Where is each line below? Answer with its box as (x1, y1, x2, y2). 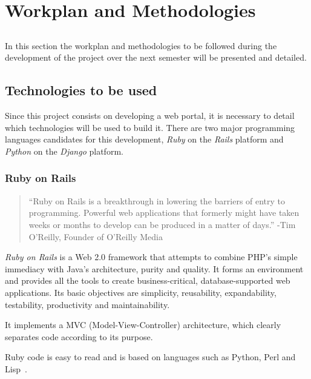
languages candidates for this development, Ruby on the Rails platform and (5, 133, 284, 146)
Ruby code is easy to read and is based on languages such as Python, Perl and (5, 350, 296, 363)
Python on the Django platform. (5, 144, 123, 157)
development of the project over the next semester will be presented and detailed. (5, 51, 307, 64)
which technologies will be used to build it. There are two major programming (5, 121, 295, 133)
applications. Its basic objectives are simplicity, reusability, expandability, (5, 286, 277, 298)
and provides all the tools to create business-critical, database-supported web (5, 274, 290, 287)
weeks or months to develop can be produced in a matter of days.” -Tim (28, 218, 296, 230)
